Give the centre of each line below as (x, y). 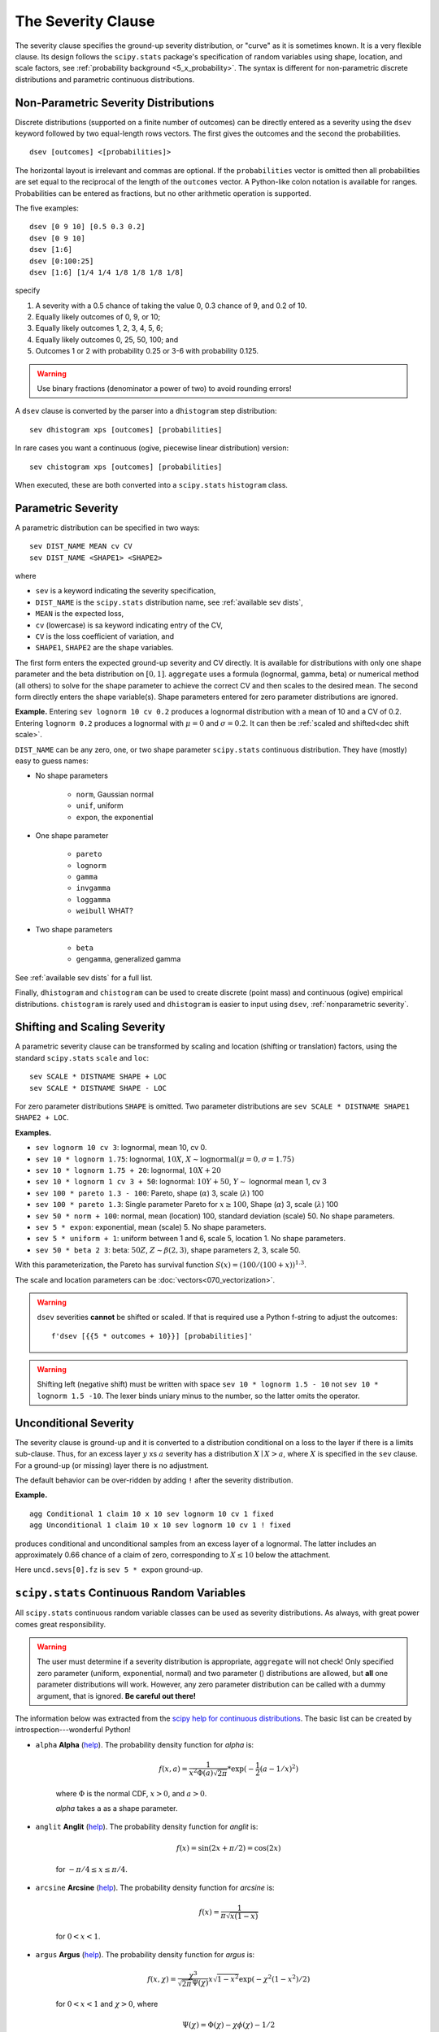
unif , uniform (100, 805)
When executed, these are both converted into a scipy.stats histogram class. (152, 485)
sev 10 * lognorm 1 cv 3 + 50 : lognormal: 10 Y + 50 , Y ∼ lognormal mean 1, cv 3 (181, 1182)
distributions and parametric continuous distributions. (105, 79)
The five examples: (47, 208)
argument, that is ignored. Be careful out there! (117, 1696)
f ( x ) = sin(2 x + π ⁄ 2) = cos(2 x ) (228, 1848)
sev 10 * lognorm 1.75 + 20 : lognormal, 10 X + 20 (128, 1170)
